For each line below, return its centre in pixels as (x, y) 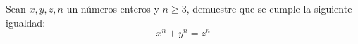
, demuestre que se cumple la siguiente (269, 8)
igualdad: (26, 22)
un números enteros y (113, 8)
